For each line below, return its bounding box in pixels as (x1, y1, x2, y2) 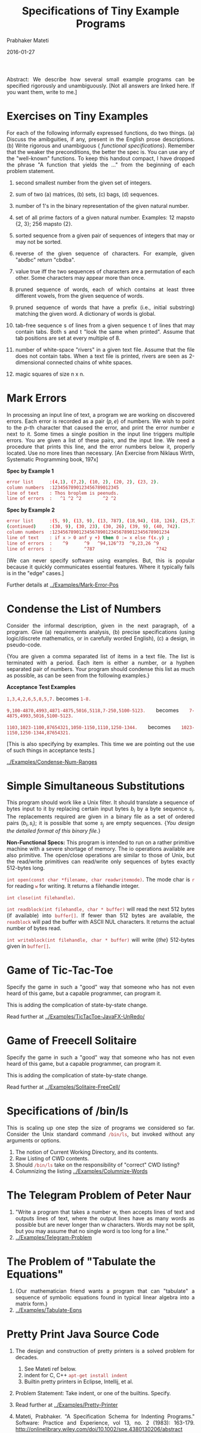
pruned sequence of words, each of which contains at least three (15, 286, 195, 293)
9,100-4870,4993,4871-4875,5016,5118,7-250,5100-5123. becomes (7, 706, 179, 714)
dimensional (15, 358, 46, 366)
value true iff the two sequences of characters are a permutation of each (15, 268, 195, 275)
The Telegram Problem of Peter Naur (7, 1189, 191, 1202)
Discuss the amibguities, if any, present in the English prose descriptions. (7, 135, 195, 143)
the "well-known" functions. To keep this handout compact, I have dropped (7, 155, 195, 162)
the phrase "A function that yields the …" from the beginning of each (7, 161, 195, 168)
